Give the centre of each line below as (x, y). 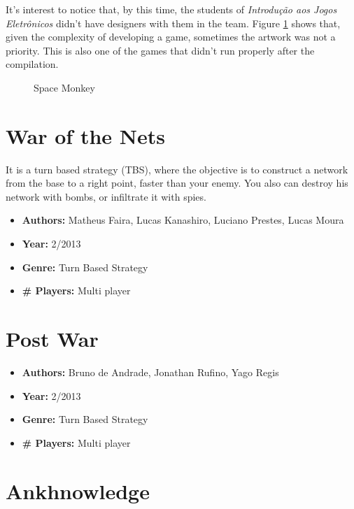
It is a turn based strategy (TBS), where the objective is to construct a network (177, 169)
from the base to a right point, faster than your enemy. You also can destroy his (177, 183)
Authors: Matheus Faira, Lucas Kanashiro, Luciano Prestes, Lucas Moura (183, 220)
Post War (52, 339)
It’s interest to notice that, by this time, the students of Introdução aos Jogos (171, 9)
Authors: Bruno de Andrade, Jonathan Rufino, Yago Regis (150, 372)
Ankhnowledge (78, 490)
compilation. (32, 64)
